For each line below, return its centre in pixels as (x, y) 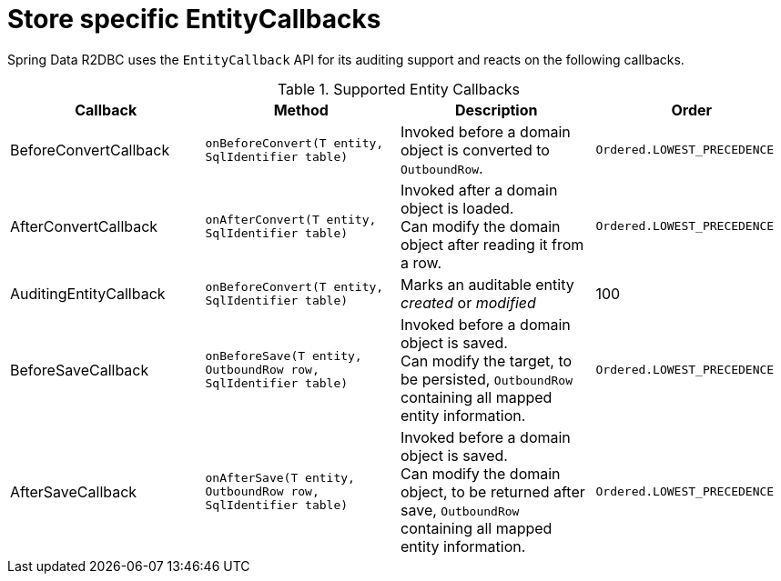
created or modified (468, 302)
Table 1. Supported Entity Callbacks (399, 89)
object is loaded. (457, 208)
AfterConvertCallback (84, 226)
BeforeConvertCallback (90, 150)
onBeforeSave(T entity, (284, 356)
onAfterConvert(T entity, (291, 219)
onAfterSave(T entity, (280, 478)
